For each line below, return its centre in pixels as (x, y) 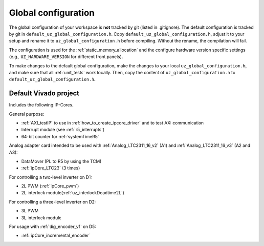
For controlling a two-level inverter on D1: (51, 177)
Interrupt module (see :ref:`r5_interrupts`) (63, 130)
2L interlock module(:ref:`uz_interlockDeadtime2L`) (73, 193)
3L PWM (30, 211)
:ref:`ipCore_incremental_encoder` (56, 236)
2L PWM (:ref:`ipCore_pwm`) (50, 186)
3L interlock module (41, 218)
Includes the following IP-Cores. (41, 105)
